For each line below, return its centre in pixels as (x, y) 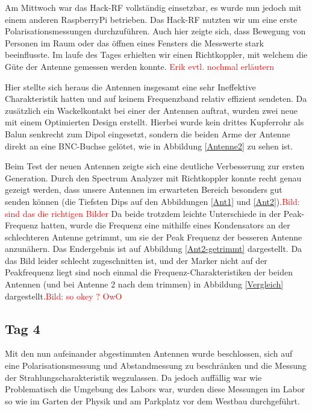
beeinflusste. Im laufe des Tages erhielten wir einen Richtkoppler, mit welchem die (156, 55)
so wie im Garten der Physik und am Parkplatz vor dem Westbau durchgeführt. (152, 400)
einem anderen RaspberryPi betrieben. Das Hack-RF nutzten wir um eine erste (151, 19)
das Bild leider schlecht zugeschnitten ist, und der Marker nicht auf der (136, 260)
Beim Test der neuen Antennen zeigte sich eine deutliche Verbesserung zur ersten (155, 166)
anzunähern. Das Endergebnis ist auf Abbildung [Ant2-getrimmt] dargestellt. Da (154, 249)
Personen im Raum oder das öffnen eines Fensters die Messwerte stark (134, 42)
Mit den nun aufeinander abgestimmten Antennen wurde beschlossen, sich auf (149, 353)
